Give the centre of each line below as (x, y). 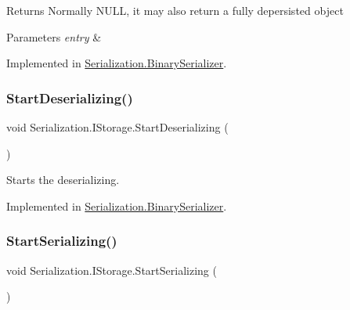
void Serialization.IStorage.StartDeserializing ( (117, 127)
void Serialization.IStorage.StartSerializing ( (112, 270)
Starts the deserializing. (63, 180)
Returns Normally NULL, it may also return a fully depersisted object (175, 10)
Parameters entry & (54, 36)
